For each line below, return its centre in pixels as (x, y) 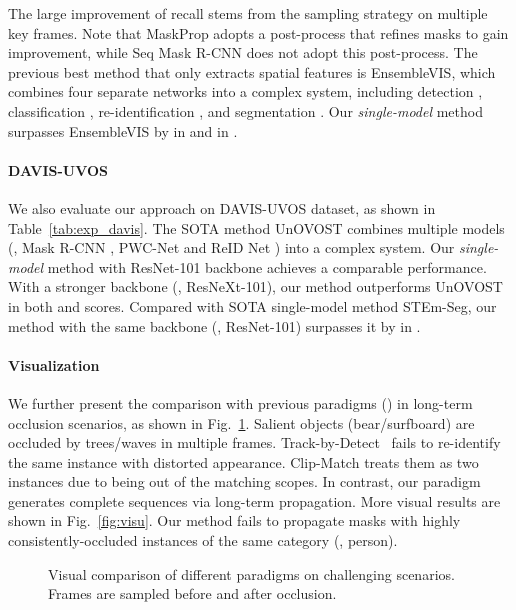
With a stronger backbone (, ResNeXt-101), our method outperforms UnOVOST (255, 286)
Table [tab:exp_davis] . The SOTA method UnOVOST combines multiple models (256, 227)
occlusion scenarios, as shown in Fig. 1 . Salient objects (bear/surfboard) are (241, 422)
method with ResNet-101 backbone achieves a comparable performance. (267, 266)
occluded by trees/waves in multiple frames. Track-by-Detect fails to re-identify (254, 442)
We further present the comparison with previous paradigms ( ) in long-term (240, 402)
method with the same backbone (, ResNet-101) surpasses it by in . (214, 325)
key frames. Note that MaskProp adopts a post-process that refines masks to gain (258, 32)
